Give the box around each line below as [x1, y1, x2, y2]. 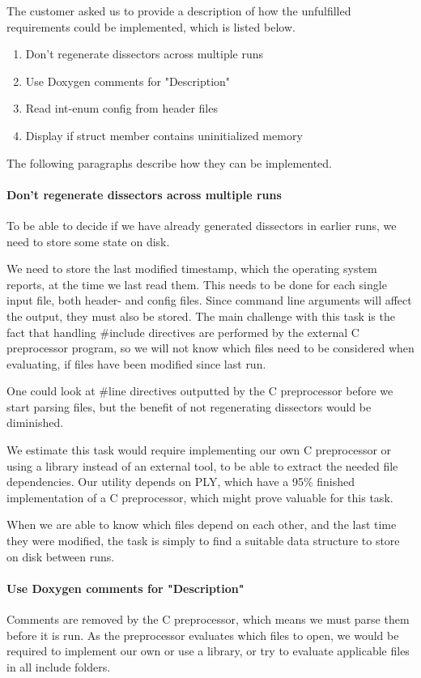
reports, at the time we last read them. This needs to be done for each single [6, 275, 387, 292]
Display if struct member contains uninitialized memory [25, 126, 303, 143]
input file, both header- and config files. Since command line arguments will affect [6, 292, 412, 309]
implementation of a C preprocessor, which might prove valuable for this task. [6, 488, 393, 505]
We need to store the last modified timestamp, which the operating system [6, 260, 377, 277]
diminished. [6, 414, 64, 431]
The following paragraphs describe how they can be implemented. [6, 154, 332, 171]
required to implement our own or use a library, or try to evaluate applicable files [6, 642, 410, 659]
